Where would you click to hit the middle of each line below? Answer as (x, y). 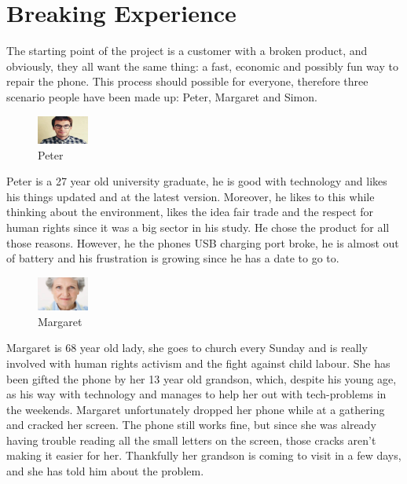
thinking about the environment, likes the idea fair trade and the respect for (190, 212)
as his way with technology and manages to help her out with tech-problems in (196, 394)
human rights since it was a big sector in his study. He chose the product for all (198, 227)
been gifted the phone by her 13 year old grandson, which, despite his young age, (202, 378)
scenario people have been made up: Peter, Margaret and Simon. (162, 96)
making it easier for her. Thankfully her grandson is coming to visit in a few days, (204, 455)
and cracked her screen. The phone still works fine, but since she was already (191, 425)
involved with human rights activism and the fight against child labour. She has (198, 363)
